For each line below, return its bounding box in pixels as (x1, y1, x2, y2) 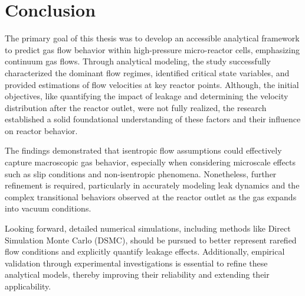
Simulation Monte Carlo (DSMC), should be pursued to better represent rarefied (5, 233, 297, 246)
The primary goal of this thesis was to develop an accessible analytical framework (5, 32, 300, 44)
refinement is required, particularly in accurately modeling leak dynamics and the (5, 179, 300, 191)
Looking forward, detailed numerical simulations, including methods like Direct (5, 222, 291, 235)
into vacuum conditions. (5, 202, 91, 214)
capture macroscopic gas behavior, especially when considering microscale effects (5, 156, 296, 168)
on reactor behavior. (5, 124, 78, 136)
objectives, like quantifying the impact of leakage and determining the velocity (5, 90, 288, 102)
